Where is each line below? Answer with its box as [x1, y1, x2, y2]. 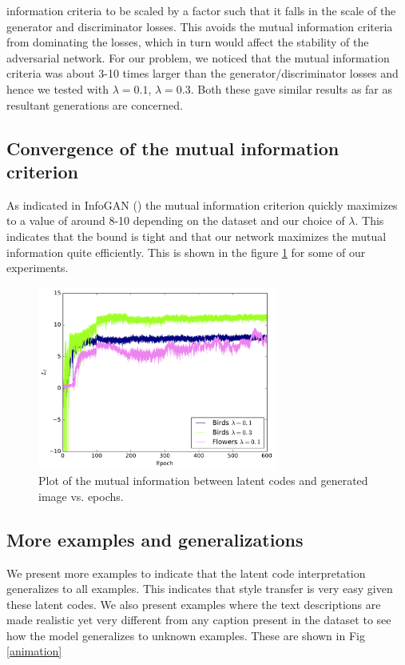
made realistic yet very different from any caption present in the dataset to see [6, 611, 391, 628]
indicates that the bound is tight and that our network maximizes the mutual [6, 227, 387, 244]
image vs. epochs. [38, 487, 124, 504]
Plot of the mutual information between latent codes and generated [38, 472, 368, 489]
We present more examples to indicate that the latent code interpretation [6, 564, 366, 581]
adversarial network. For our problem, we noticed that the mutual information [6, 49, 390, 66]
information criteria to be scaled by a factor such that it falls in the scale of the [6, 2, 396, 18]
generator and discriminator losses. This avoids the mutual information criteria [6, 18, 393, 34]
